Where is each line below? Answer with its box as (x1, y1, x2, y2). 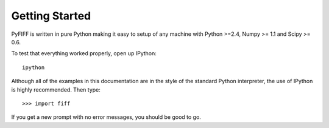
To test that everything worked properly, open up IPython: (11, 50, 157, 57)
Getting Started (11, 9, 91, 22)
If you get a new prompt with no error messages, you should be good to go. (11, 113, 201, 121)
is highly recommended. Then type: (11, 86, 101, 93)
